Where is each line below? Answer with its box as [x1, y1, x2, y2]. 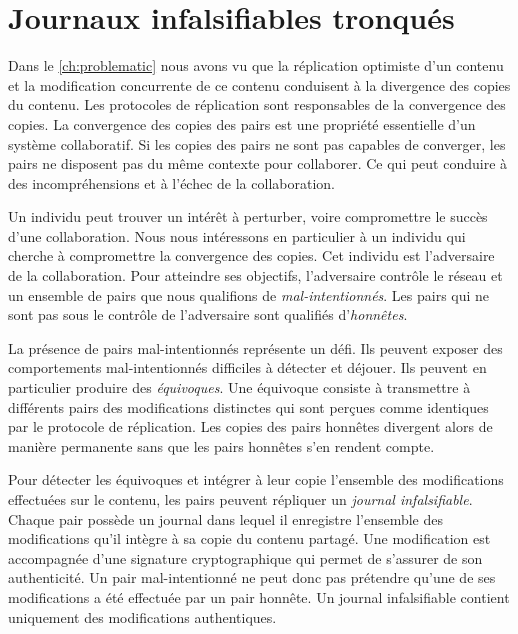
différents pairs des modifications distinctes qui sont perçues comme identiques [8, 396, 489, 417]
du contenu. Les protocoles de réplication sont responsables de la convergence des [8, 94, 506, 115]
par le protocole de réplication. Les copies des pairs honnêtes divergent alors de [8, 416, 493, 437]
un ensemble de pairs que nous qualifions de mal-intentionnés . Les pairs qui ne [8, 284, 490, 305]
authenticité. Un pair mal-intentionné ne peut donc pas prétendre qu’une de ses [8, 567, 496, 588]
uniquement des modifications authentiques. [8, 606, 277, 627]
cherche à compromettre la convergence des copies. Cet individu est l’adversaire [8, 245, 495, 266]
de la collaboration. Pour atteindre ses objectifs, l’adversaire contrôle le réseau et [8, 265, 503, 286]
